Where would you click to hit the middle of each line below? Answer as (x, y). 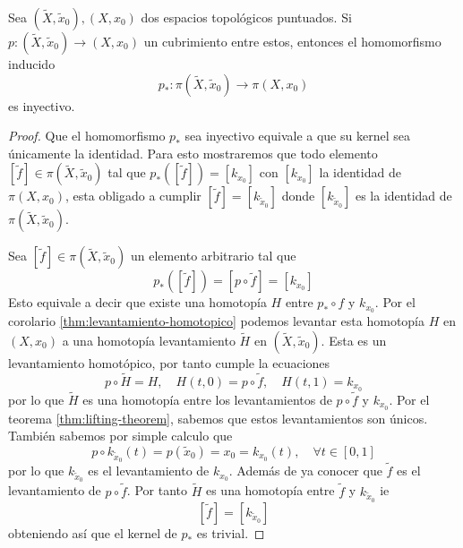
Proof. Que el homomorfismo (87, 136)
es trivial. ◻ (231, 532)
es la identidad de (403, 196)
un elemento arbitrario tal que (213, 256)
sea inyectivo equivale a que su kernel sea (297, 136)
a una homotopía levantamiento (149, 340)
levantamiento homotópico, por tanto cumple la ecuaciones (169, 362)
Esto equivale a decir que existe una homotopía (137, 302)
